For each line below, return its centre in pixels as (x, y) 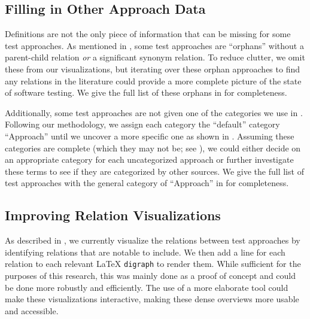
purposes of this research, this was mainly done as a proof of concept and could (151, 275)
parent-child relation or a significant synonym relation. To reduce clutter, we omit (155, 57)
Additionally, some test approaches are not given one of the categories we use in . (154, 112)
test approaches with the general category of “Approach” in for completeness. (147, 183)
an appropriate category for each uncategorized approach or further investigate (149, 159)
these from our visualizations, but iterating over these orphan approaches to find (152, 69)
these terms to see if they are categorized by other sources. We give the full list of (154, 171)
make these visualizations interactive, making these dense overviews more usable (152, 299)
